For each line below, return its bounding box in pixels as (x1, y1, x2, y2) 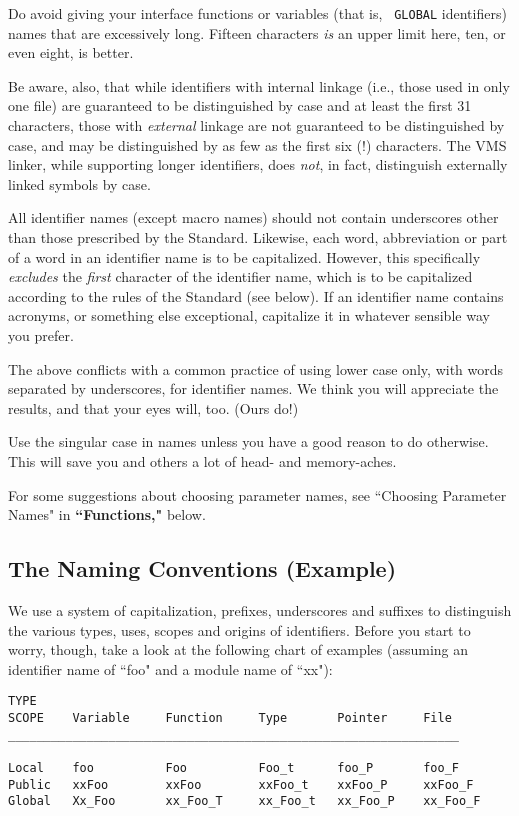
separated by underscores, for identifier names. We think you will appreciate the (8, 378, 499, 399)
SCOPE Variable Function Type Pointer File (8, 710, 452, 725)
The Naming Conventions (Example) (8, 553, 397, 584)
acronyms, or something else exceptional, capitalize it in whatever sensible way (8, 305, 490, 326)
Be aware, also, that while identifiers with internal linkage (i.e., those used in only (8, 75, 510, 96)
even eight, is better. (8, 42, 134, 63)
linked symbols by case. (8, 173, 151, 194)
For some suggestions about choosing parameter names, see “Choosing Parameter (8, 484, 507, 505)
